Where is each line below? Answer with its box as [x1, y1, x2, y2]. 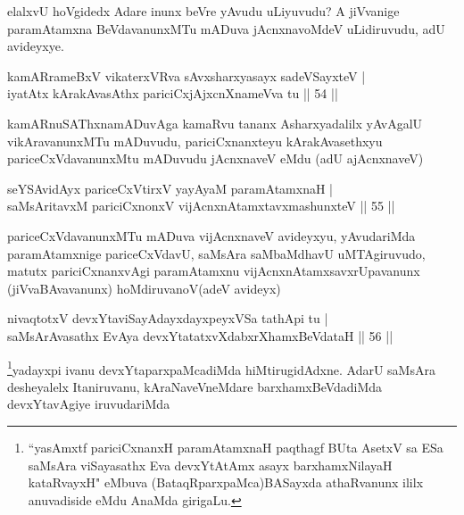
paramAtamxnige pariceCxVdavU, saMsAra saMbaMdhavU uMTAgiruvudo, [7, 244, 426, 262]
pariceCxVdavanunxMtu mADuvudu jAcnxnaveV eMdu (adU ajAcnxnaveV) [7, 149, 424, 168]
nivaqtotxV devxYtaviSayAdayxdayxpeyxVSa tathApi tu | [7, 309, 328, 328]
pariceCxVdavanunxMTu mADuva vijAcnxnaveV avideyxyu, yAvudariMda [7, 226, 416, 245]
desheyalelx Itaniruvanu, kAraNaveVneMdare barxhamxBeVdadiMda [7, 377, 383, 395]
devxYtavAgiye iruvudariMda [7, 395, 170, 413]
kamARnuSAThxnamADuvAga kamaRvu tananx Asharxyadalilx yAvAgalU [7, 113, 423, 132]
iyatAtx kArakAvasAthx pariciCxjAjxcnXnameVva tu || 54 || [7, 84, 338, 103]
